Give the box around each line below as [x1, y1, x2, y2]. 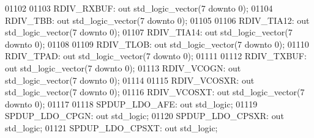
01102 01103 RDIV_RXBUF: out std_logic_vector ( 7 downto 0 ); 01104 [5, 2, 273, 14]
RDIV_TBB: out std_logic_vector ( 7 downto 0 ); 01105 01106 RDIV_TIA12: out [5, 13, 310, 26]
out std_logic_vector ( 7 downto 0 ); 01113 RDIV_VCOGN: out [5, 61, 241, 74]
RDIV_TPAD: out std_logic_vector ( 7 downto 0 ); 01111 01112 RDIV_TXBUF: [5, 49, 307, 62]
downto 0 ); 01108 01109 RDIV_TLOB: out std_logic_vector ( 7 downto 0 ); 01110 [5, 37, 309, 50]
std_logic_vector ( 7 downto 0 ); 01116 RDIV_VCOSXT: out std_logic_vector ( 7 [5, 85, 305, 98]
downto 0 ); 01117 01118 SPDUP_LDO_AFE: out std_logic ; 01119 [5, 97, 258, 110]
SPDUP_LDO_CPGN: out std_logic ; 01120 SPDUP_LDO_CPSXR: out [5, 109, 284, 122]
